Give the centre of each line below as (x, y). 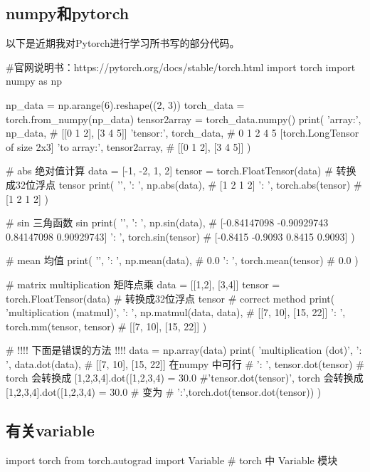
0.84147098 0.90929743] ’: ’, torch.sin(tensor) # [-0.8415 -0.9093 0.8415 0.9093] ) (180, 236)
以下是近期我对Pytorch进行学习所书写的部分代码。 (123, 43)
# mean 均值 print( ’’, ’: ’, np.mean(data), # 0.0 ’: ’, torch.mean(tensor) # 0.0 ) (182, 260)
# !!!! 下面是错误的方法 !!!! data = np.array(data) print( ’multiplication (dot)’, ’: (184, 350)
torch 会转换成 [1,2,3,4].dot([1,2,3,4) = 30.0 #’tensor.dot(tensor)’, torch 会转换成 (185, 378)
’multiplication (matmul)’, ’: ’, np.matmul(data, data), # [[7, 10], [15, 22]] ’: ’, (176, 312)
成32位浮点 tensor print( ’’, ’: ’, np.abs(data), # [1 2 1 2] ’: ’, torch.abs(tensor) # (184, 184)
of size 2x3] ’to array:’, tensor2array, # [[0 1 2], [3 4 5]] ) (128, 146)
